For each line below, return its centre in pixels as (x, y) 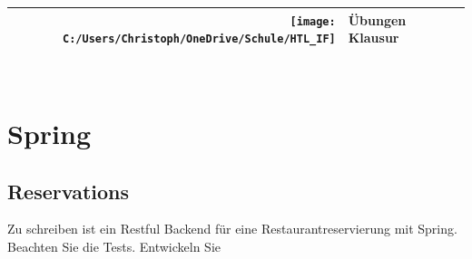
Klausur (374, 38)
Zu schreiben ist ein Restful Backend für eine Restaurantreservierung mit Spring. (232, 229)
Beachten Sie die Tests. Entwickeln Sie (114, 247)
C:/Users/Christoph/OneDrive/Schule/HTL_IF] (199, 39)
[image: (313, 21)
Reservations (69, 191)
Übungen (377, 19)
